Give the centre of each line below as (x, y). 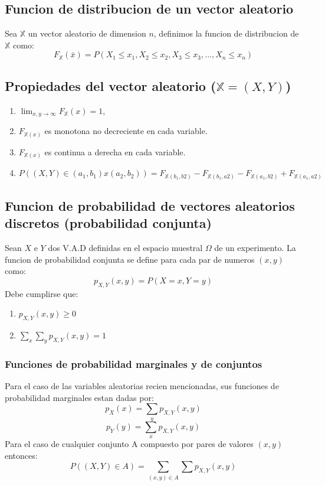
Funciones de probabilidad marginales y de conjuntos (134, 363)
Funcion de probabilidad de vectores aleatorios (150, 205)
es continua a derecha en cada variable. (115, 151)
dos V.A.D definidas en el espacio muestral (125, 248)
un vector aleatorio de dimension (87, 33)
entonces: (21, 455)
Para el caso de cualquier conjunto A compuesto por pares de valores (129, 444)
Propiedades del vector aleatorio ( (111, 85)
